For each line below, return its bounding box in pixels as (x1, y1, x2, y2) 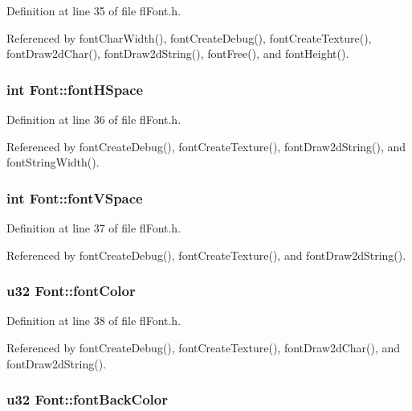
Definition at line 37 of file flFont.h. (6, 220, 182, 236)
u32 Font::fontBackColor (6, 389, 168, 409)
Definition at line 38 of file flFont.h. (6, 312, 182, 329)
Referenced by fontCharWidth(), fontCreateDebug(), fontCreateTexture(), (6, 29, 372, 46)
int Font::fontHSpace (6, 79, 144, 99)
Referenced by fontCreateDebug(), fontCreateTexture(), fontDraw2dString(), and (6, 138, 406, 154)
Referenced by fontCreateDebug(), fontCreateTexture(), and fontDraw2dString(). (6, 246, 406, 263)
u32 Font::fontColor (6, 281, 136, 301)
